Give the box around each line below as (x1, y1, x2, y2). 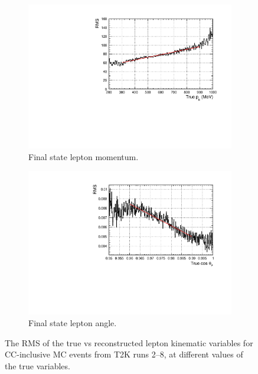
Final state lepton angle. (28, 317, 117, 329)
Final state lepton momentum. (28, 150, 139, 162)
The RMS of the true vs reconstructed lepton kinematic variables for (5, 336, 253, 349)
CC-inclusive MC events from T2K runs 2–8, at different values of (5, 348, 243, 360)
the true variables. (5, 359, 70, 372)
